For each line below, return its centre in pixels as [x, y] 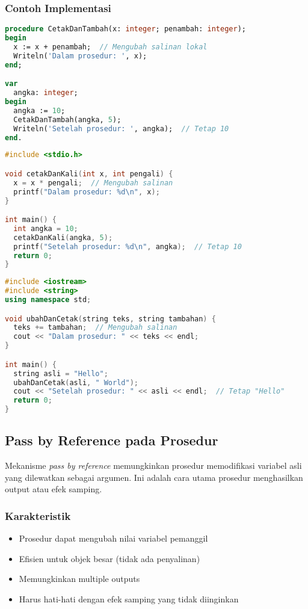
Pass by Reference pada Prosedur [112, 440]
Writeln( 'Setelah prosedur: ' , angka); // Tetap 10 [121, 128]
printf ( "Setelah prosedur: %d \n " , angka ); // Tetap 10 [128, 246]
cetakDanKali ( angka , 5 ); [63, 237]
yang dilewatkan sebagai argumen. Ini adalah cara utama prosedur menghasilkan [154, 477]
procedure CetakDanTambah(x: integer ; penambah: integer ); [125, 29]
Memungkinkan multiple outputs [79, 579]
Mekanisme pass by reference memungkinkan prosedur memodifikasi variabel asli [153, 465]
